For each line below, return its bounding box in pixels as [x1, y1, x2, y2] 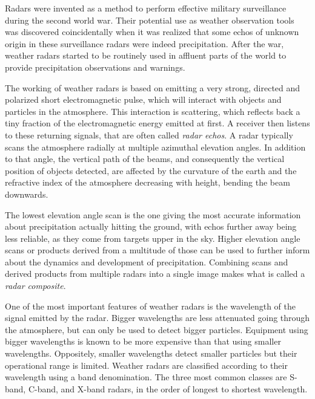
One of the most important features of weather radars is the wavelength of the [5, 299, 296, 312]
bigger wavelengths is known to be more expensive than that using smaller [5, 335, 281, 348]
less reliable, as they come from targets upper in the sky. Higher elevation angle [5, 232, 300, 244]
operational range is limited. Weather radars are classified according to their [5, 358, 288, 371]
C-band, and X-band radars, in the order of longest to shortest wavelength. [28, 382, 308, 395]
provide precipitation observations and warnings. [5, 60, 185, 73]
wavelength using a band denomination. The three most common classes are [5, 371, 287, 383]
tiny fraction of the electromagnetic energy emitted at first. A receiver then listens [5, 117, 310, 129]
